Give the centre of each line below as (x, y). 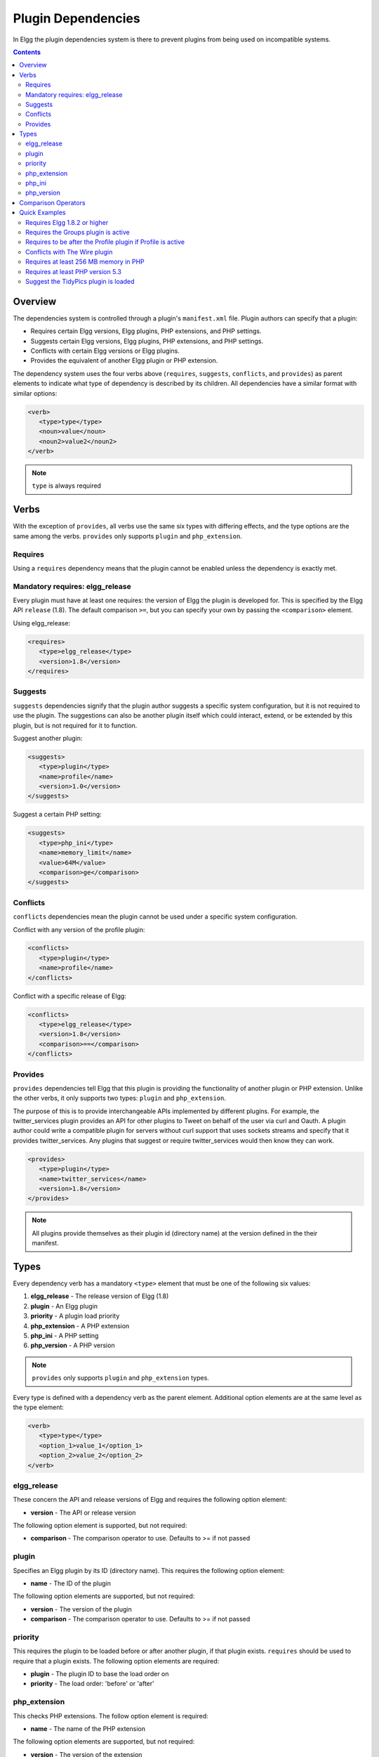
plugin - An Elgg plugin (64, 1306)
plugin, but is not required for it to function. (75, 725)
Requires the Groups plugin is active (78, 232)
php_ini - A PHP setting (65, 1336)
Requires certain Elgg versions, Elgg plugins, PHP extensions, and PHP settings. (146, 331)
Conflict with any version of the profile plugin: (79, 929)
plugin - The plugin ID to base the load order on (100, 1674)
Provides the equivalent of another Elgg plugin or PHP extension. (124, 361)
